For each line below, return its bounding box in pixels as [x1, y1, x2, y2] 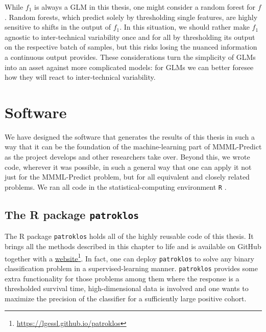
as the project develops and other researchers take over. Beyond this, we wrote [5, 151, 250, 162]
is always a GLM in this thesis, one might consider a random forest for [34, 2, 256, 12]
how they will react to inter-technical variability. [5, 72, 156, 82]
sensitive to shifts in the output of [5, 21, 111, 32]
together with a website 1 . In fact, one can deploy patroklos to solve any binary [5, 251, 254, 263]
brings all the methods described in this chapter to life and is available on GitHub [5, 240, 261, 251]
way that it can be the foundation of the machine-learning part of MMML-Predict [5, 141, 262, 152]
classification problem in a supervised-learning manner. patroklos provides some [5, 262, 258, 273]
